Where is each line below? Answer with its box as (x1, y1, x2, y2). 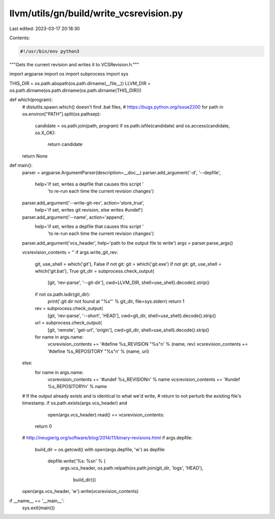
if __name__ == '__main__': (9, 498, 65, 504)
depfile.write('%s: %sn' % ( (47, 458, 106, 464)
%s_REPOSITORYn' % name (47, 383, 107, 390)
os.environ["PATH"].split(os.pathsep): (22, 111, 101, 117)
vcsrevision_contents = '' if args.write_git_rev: (22, 249, 118, 255)
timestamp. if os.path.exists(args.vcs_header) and (22, 400, 127, 406)
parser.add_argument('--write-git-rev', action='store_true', (22, 199, 145, 206)
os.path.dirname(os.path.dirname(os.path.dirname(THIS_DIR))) (9, 87, 142, 94)
